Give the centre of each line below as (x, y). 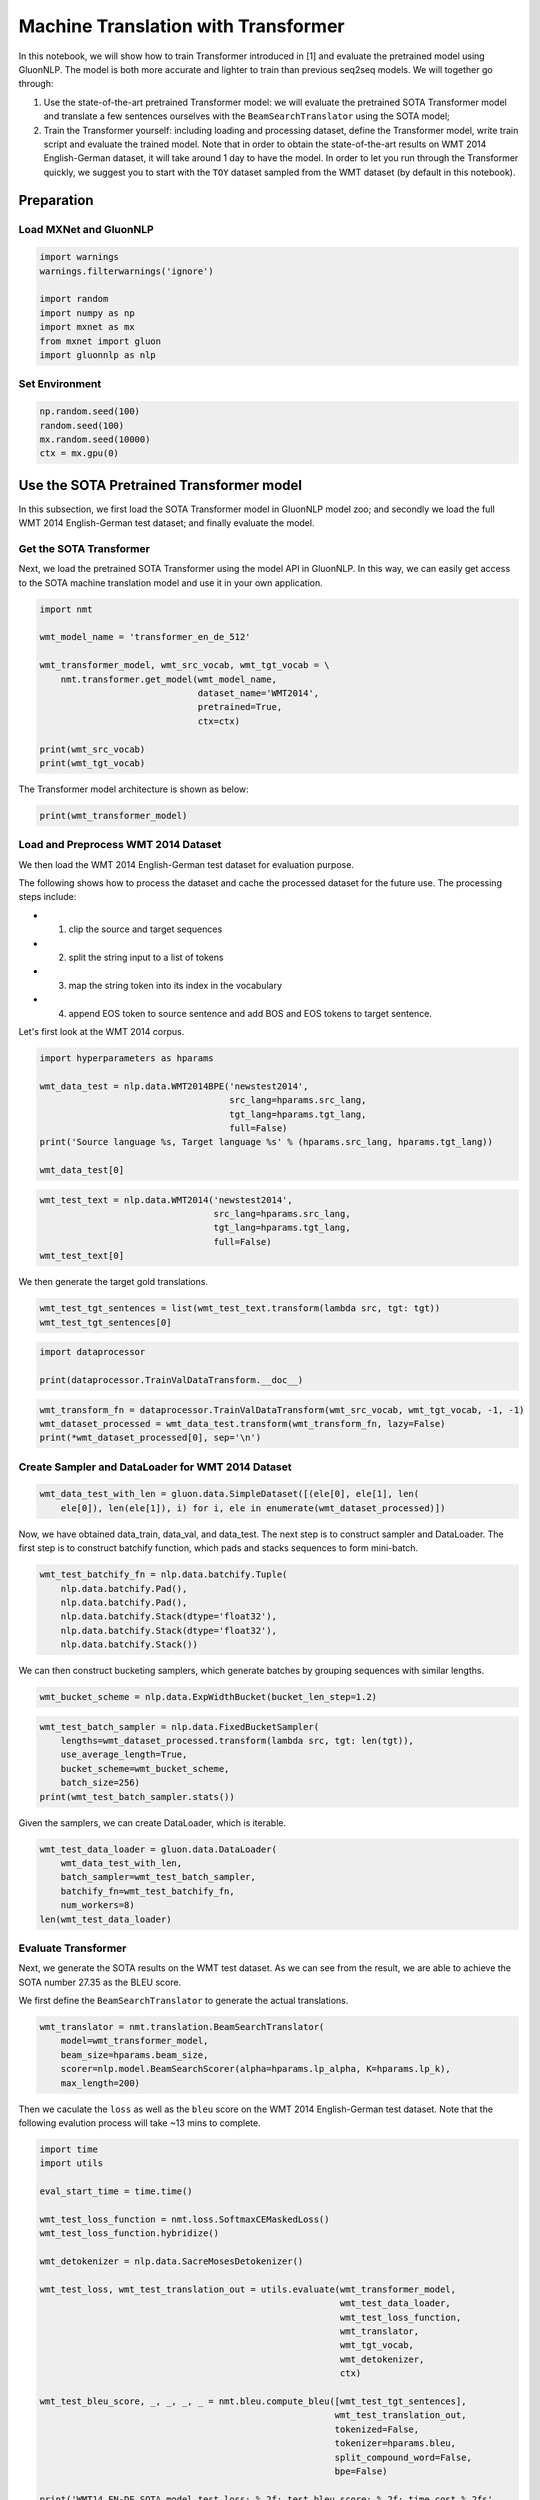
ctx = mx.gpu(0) (79, 453)
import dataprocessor (92, 1352)
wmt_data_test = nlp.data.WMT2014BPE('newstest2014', (174, 1086)
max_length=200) (100, 2083)
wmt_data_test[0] (82, 1170)
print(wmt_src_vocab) (92, 749)
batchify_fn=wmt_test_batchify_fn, (147, 1891)
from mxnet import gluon (100, 341)
